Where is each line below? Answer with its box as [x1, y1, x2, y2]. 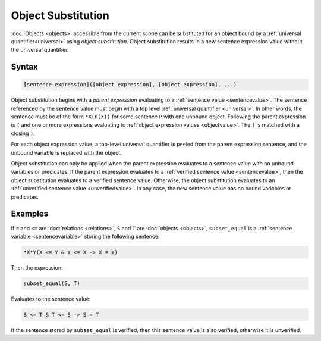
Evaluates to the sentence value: [11, 295, 91, 302]
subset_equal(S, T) [23, 280, 80, 287]
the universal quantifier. [11, 46, 69, 54]
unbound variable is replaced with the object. [11, 149, 122, 156]
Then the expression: [11, 264, 63, 271]
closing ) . [11, 130, 35, 137]
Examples [11, 209, 49, 219]
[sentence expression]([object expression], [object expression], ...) [23, 81, 237, 88]
